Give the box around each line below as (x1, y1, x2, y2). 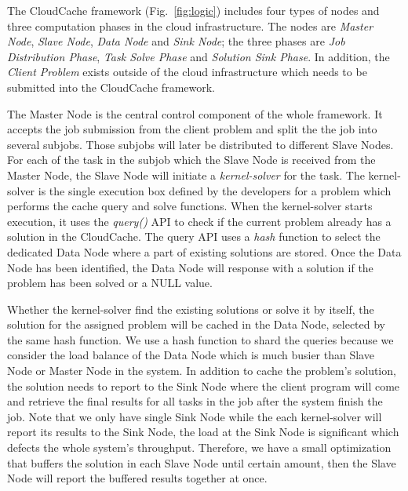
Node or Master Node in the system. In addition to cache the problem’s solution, (7, 362, 396, 379)
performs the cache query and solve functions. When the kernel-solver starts (7, 198, 373, 214)
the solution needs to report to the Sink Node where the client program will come (7, 377, 400, 394)
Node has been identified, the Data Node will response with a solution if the (7, 259, 373, 275)
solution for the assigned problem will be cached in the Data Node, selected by (7, 316, 386, 333)
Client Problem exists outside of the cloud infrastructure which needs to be (7, 64, 367, 80)
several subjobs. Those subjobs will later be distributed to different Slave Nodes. (7, 136, 394, 152)
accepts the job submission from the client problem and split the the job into (7, 121, 377, 137)
